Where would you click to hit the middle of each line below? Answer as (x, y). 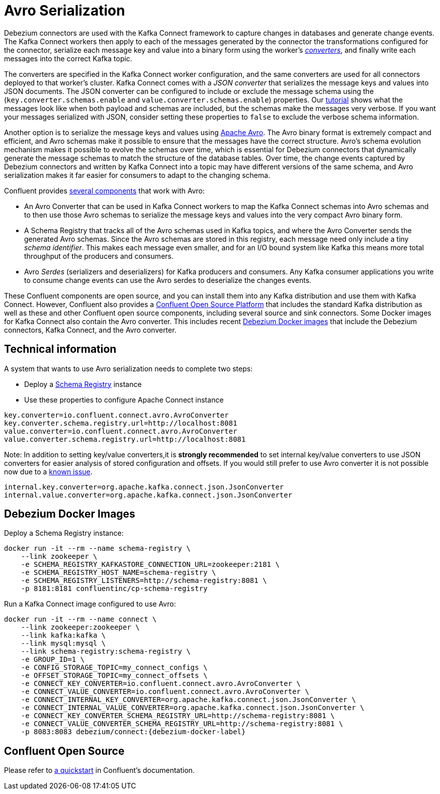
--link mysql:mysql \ (63, 643)
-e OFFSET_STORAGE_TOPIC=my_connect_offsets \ (114, 676)
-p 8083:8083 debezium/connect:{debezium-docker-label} (133, 732)
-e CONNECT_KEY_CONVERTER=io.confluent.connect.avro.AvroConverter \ (161, 684)
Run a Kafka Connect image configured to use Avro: (90, 604)
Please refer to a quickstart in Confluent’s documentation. (100, 770)
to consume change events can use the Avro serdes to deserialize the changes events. (168, 280)
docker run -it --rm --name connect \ (80, 619)
